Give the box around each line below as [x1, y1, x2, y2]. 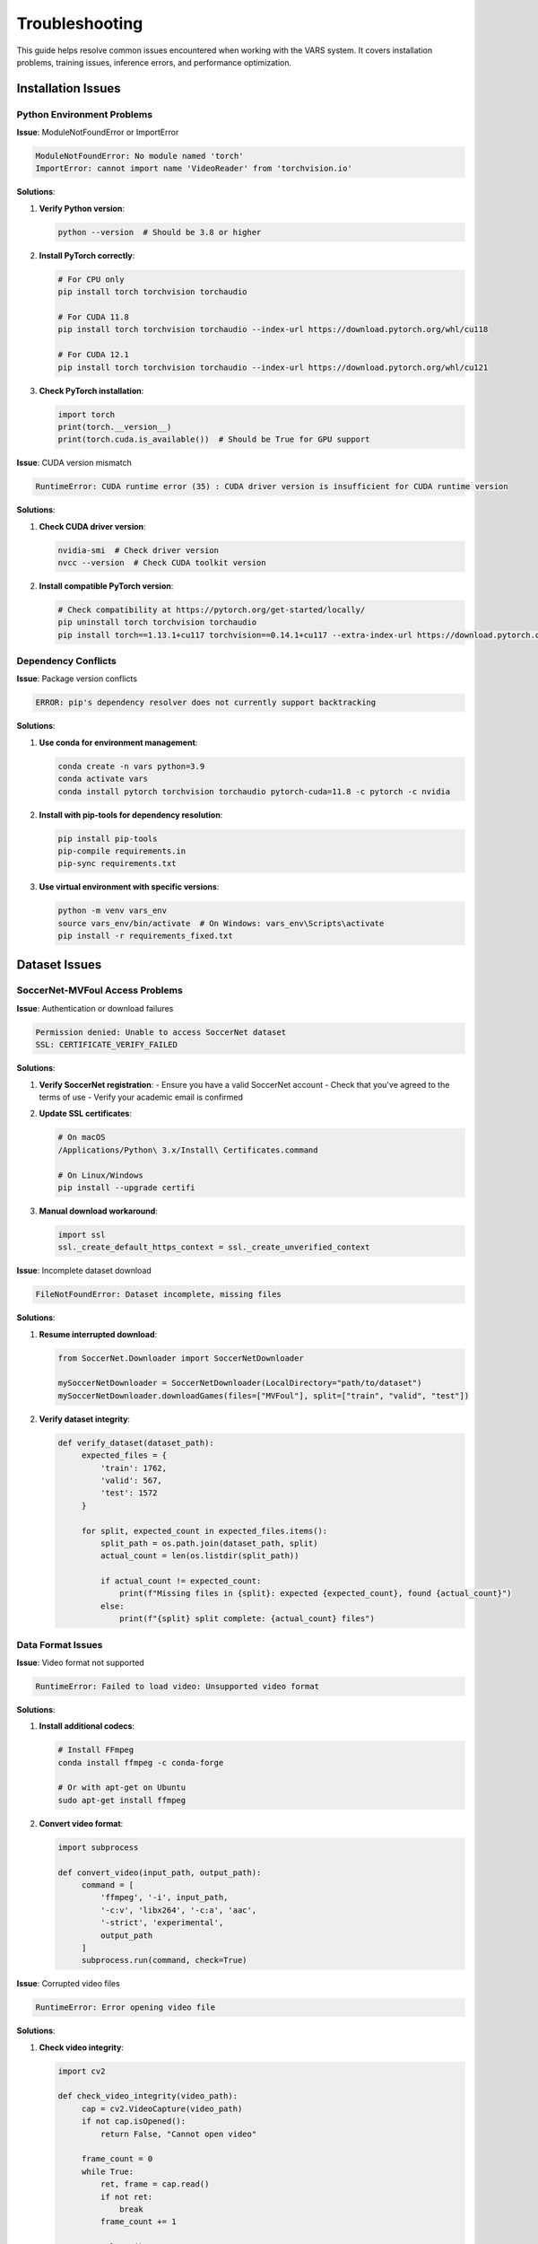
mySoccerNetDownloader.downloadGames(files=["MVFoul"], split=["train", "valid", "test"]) [57, 1390, 470, 1400]
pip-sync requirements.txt [57, 858, 177, 869]
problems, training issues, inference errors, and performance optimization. [16, 57, 292, 67]
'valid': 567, [100, 1475, 163, 1486]
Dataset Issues [16, 957, 102, 972]
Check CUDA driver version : [39, 521, 147, 531]
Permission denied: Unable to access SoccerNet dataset [35, 1027, 287, 1037]
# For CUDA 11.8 [57, 311, 130, 322]
